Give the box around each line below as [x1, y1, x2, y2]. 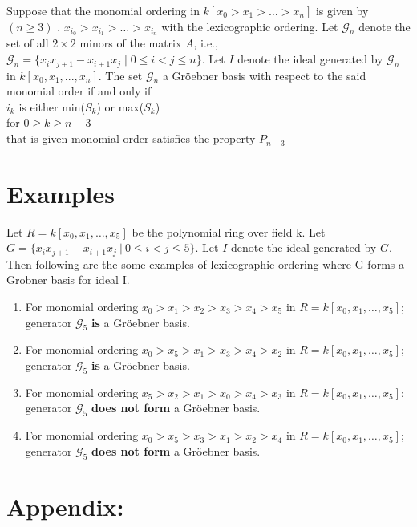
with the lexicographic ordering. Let [161, 18, 338, 34]
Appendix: [6, 489, 124, 522]
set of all [6, 34, 49, 51]
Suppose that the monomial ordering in [6, 2, 200, 18]
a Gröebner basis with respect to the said [162, 67, 366, 83]
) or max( [96, 98, 144, 115]
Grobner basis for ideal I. [6, 271, 130, 288]
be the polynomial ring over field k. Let [132, 223, 326, 240]
